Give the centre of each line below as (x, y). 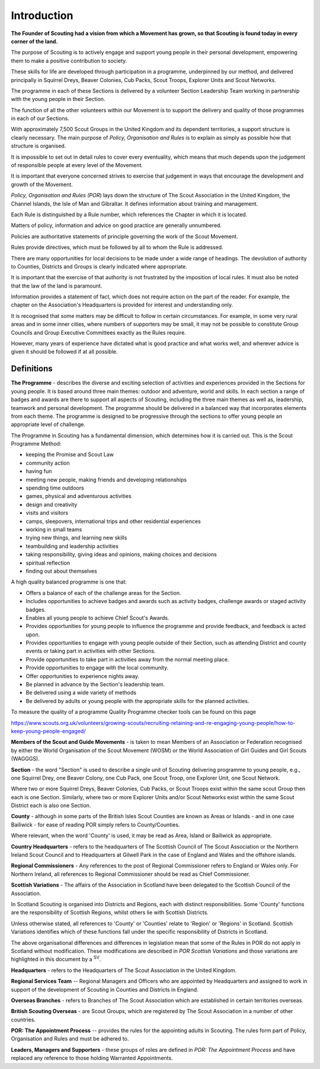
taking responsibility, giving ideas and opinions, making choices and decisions (121, 554)
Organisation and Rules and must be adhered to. (70, 1039)
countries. (23, 1020)
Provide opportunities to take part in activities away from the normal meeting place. (127, 659)
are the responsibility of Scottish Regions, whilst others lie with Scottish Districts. (110, 913)
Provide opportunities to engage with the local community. (97, 668)
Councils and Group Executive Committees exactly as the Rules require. (98, 332)
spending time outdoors (55, 488)
